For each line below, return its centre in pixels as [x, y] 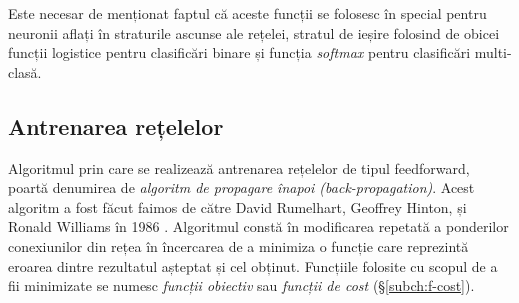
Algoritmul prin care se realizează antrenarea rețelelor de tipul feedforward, [239, 167]
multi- [493, 52]
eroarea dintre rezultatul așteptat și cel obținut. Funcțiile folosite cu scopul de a [253, 265]
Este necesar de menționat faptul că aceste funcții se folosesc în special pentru [247, 13]
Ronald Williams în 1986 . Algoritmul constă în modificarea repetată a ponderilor [258, 226]
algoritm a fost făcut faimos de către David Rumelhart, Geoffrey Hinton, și [237, 206]
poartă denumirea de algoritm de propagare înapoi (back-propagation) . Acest [241, 187]
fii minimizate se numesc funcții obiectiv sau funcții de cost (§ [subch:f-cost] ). [241, 285]
